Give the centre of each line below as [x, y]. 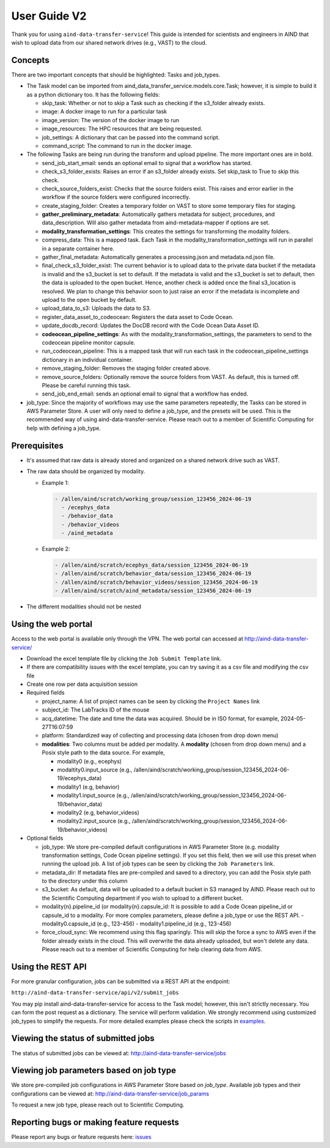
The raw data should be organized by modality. [86, 471]
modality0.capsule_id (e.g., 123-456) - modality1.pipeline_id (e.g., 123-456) [137, 924]
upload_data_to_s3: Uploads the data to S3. [96, 308]
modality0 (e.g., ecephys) [90, 761]
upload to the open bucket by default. [89, 300]
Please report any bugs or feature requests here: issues [82, 1137]
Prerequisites [37, 445]
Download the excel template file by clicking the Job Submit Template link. [124, 658]
